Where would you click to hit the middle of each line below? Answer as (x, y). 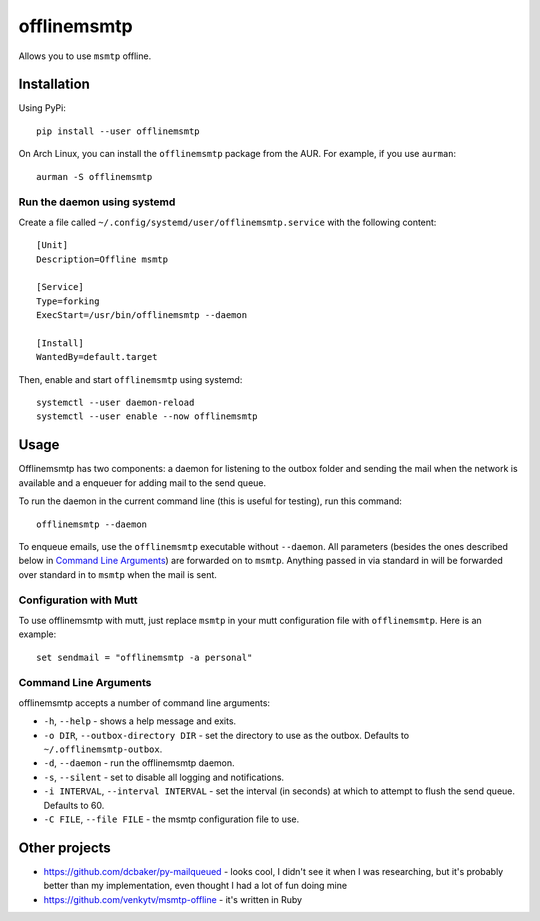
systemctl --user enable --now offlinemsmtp (147, 416)
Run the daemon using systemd (97, 202)
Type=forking (68, 301)
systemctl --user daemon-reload (115, 403)
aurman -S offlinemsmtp (94, 176)
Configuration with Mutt (78, 600)
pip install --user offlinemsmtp (118, 131)
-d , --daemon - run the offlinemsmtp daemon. (139, 763)
